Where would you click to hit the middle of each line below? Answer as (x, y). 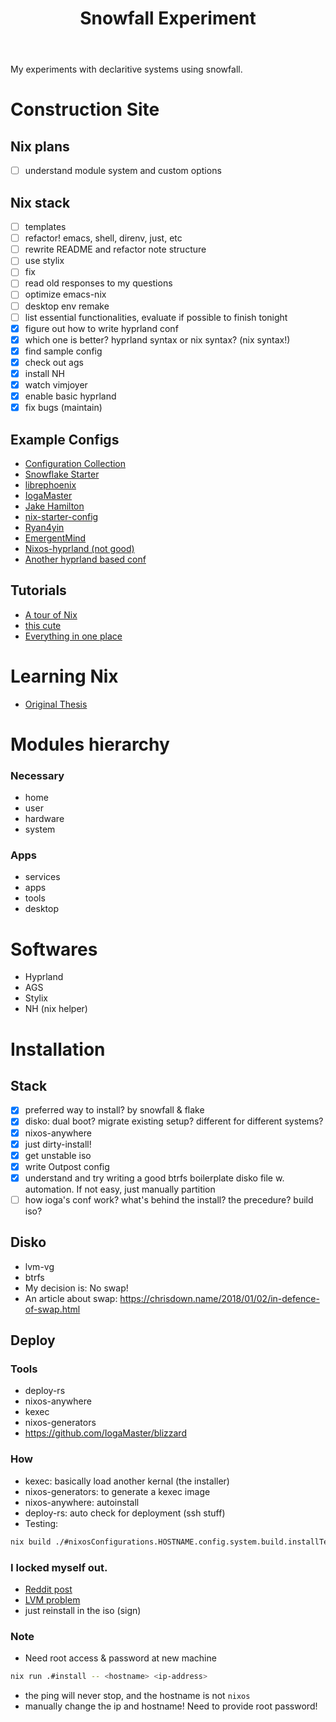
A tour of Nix (51, 614)
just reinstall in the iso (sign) (83, 1610)
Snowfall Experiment (168, 18)
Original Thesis (56, 704)
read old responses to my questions (98, 283)
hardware (44, 819)
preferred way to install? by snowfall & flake (114, 1110)
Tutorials (38, 590)
